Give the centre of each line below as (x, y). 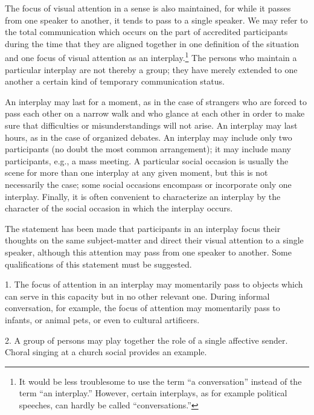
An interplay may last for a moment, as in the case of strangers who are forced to (156, 101)
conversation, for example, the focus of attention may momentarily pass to (143, 308)
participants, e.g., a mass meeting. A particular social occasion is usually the (147, 160)
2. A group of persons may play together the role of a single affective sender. (146, 340)
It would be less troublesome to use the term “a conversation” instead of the (160, 381)
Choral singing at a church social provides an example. (106, 352)
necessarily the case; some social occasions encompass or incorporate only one (148, 184)
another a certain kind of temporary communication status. (115, 81)
